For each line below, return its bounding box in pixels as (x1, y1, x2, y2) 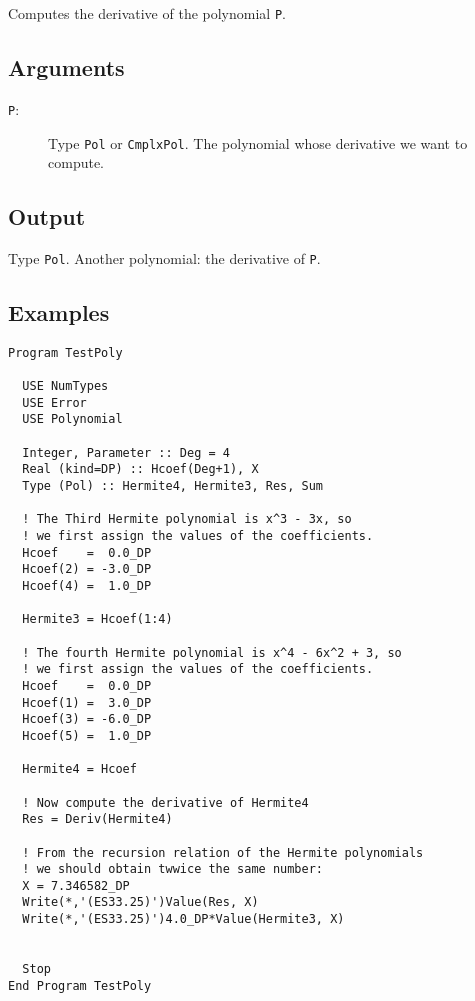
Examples (8, 297, 110, 328)
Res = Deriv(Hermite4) (22, 812, 173, 827)
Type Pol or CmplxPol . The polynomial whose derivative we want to (48, 132, 468, 153)
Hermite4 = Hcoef (22, 762, 137, 777)
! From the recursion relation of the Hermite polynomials (22, 845, 424, 860)
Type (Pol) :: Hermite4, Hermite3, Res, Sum (22, 479, 323, 494)
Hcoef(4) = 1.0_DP (22, 579, 152, 594)
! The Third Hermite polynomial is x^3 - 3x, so (22, 512, 352, 527)
